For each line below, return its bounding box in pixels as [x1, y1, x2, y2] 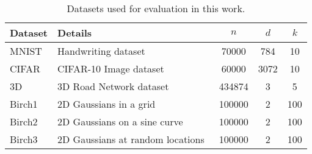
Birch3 [10, 132, 38, 146]
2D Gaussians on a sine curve [57, 114, 183, 128]
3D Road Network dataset [57, 79, 169, 93]
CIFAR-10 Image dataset [57, 61, 164, 75]
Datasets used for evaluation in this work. [67, 1, 245, 15]
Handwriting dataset [57, 44, 145, 58]
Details [57, 26, 92, 40]
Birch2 [10, 114, 38, 128]
